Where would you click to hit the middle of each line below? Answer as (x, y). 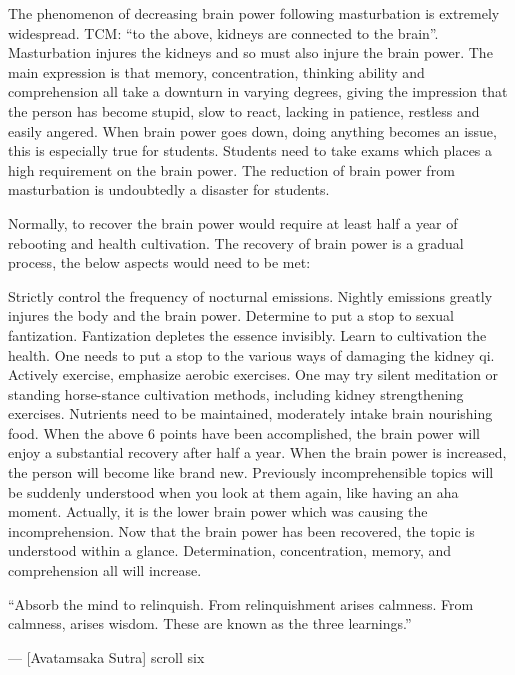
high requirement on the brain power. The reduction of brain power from (231, 169)
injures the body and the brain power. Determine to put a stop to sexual (231, 315)
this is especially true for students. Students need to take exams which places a (250, 150)
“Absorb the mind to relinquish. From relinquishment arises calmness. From (241, 603)
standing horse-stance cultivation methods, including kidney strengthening (236, 393)
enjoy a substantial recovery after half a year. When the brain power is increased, (257, 452)
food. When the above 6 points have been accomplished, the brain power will (244, 432)
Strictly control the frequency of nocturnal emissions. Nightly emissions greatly (250, 295)
